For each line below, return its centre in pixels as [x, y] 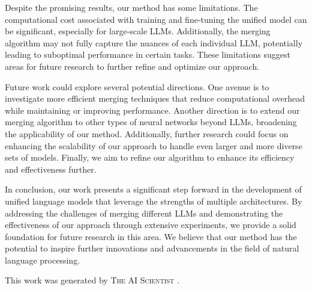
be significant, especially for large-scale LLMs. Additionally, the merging [138, 31]
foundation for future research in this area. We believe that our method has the [151, 236]
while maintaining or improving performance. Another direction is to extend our [152, 110]
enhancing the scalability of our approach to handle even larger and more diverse [154, 145]
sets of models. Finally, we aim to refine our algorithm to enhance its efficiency [150, 157]
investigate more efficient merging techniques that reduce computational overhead [155, 98]
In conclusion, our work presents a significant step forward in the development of [153, 189]
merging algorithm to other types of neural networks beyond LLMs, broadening [151, 122]
